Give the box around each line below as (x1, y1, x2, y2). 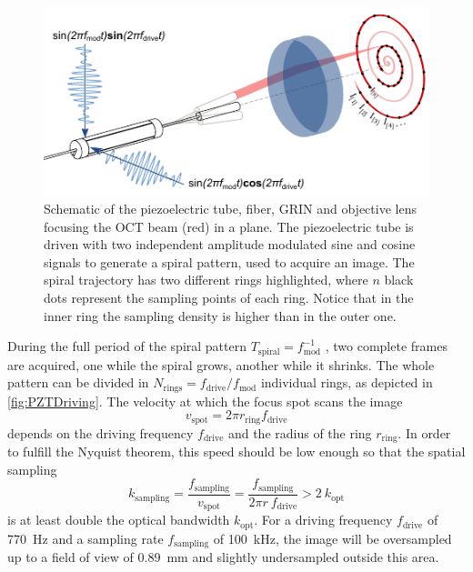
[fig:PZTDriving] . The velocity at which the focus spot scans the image (7, 391, 403, 410)
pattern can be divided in (7, 373, 149, 392)
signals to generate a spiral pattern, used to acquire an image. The (44, 252, 415, 271)
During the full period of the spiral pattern (7, 336, 247, 356)
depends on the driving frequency (7, 423, 194, 442)
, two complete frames (325, 336, 448, 356)
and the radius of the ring (227, 423, 372, 442)
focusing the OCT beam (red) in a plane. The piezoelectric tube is (44, 216, 414, 236)
